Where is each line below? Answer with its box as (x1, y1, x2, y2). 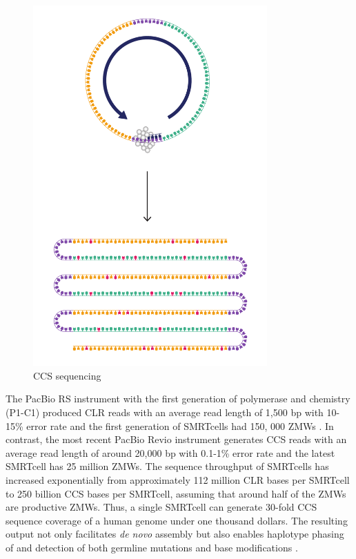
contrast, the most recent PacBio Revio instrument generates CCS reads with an (6, 432, 347, 447)
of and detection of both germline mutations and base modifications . (6, 540, 298, 555)
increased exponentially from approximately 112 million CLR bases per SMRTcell (6, 473, 350, 487)
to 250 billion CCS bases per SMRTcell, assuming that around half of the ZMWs (6, 486, 346, 500)
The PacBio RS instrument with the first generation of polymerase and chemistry (6, 391, 350, 406)
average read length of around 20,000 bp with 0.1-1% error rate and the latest (6, 445, 335, 460)
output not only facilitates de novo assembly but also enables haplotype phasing (6, 527, 344, 541)
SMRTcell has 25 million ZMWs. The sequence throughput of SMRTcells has (6, 459, 329, 473)
